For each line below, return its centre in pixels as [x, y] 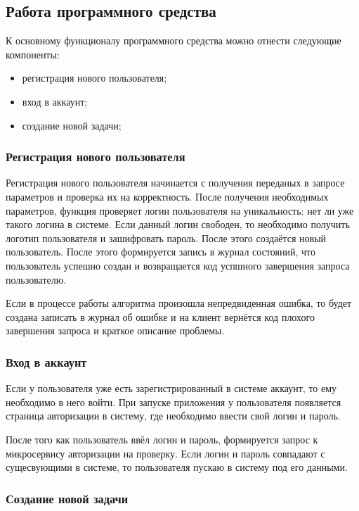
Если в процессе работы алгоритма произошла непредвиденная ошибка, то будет [179, 303]
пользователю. [36, 279]
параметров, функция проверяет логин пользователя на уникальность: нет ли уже [180, 210]
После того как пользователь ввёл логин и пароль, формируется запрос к [162, 439]
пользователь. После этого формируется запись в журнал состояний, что [161, 252]
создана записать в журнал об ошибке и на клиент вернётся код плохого [160, 316]
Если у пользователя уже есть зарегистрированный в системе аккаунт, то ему [171, 388]
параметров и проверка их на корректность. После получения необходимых [167, 196]
